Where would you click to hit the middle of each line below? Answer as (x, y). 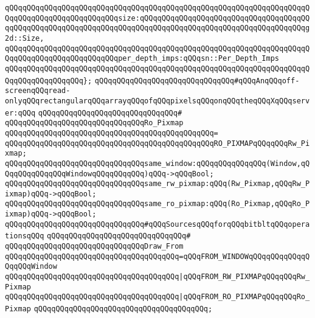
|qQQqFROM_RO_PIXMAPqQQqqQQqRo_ (244, 297)
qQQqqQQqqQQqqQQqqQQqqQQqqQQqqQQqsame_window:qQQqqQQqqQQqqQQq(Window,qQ (157, 163)
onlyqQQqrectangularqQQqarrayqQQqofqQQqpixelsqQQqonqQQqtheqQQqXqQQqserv (157, 101)
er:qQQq (20, 113)
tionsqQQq (25, 236)
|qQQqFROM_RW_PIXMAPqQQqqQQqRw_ (244, 277)
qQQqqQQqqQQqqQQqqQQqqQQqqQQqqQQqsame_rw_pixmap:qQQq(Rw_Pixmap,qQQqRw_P (157, 184)
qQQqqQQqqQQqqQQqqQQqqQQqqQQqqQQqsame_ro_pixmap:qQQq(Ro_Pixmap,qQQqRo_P (157, 204)
